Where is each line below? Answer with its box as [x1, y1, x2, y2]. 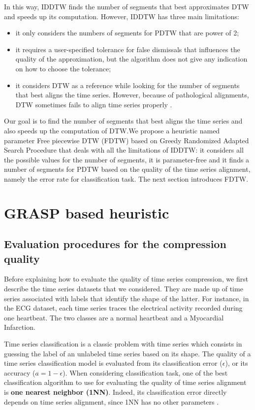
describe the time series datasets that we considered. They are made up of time [4, 284, 243, 294]
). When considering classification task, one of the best [63, 367, 228, 378]
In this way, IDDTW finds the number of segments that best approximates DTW [4, 1, 249, 11]
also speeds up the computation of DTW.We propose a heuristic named [4, 125, 220, 135]
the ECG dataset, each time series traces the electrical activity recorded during [4, 303, 243, 313]
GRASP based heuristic [4, 202, 169, 222]
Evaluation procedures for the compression [4, 236, 226, 252]
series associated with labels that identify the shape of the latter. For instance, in [4, 293, 249, 303]
